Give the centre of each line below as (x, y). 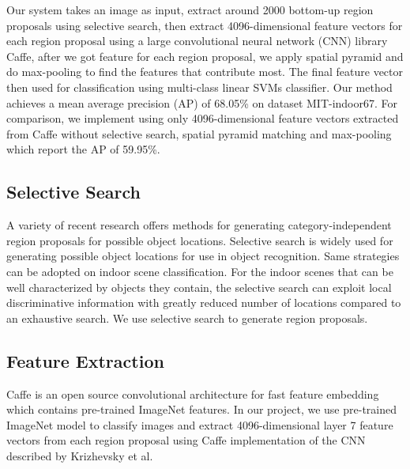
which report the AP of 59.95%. (83, 149)
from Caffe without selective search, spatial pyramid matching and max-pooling (199, 133)
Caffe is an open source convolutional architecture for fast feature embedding (193, 393)
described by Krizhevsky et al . (80, 455)
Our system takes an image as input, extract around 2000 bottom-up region (190, 9)
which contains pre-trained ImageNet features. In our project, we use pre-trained (201, 409)
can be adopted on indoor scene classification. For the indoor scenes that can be (200, 271)
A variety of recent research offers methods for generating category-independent (199, 225)
